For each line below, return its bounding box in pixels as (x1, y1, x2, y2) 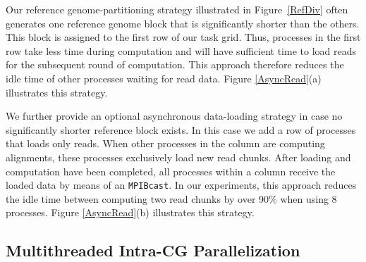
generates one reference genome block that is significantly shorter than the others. (6, 15, 360, 30)
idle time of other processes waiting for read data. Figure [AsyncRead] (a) (6, 70, 322, 85)
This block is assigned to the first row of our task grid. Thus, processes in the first (6, 30, 361, 44)
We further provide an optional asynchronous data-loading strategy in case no (6, 108, 343, 123)
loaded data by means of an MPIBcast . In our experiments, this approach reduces (6, 177, 357, 192)
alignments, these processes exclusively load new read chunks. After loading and (6, 149, 351, 164)
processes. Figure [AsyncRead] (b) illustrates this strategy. (6, 205, 255, 220)
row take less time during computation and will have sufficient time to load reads (6, 43, 356, 58)
